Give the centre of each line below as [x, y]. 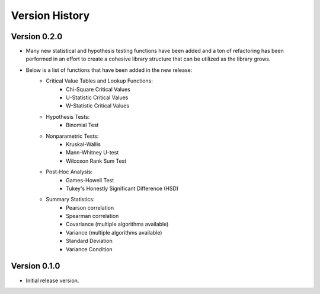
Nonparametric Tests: [72, 136]
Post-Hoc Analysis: [69, 172]
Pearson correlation [90, 207]
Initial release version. [52, 280]
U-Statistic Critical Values [97, 97]
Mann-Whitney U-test [92, 153]
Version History [50, 15]
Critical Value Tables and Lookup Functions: [100, 81]
